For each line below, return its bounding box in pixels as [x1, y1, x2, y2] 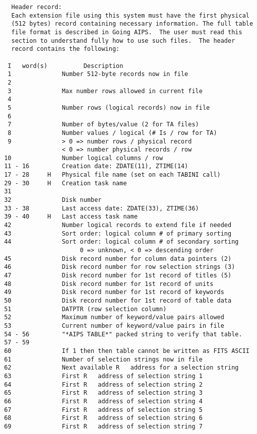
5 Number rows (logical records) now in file [8, 104, 210, 111]
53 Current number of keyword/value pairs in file [4, 322, 224, 329]
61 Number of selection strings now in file [4, 355, 203, 363]
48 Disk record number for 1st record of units [4, 280, 214, 287]
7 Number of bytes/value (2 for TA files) [8, 121, 199, 128]
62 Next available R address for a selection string [4, 364, 239, 372]
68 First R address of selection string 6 [4, 414, 203, 422]
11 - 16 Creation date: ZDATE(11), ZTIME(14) [4, 163, 188, 170]
